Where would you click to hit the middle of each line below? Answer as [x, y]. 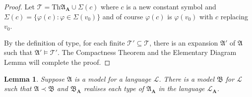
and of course [123, 16]
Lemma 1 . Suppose [34, 78]
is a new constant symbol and [171, 6]
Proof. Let [19, 6]
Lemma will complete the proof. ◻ [57, 62]
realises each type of [114, 88]
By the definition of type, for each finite [64, 42]
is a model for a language [113, 78]
